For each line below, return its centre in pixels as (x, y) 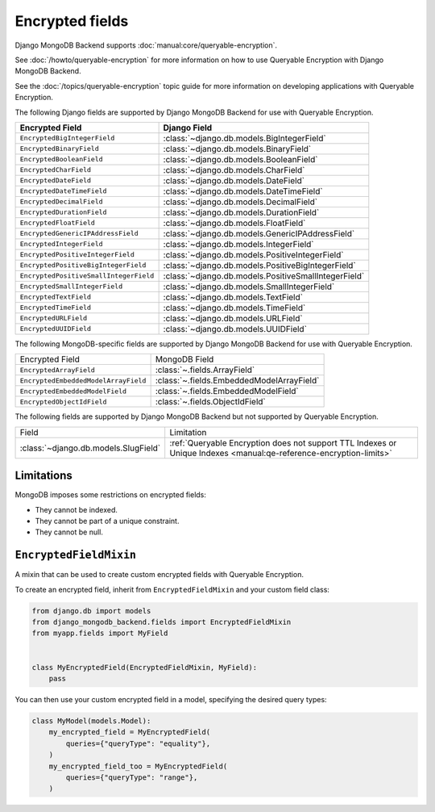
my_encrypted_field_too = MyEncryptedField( (138, 766)
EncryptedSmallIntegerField (71, 287)
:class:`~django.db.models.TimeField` (234, 308)
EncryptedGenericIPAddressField (79, 234)
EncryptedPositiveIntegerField (77, 255)
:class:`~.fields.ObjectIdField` (210, 402)
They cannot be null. (69, 532)
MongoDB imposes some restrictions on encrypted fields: (111, 495)
